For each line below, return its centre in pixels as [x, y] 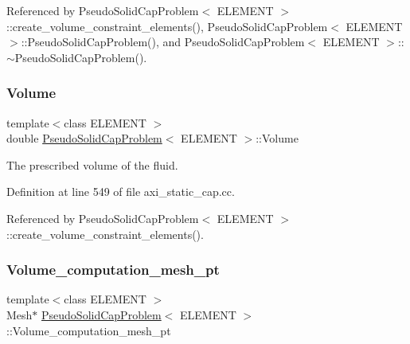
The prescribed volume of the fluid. [92, 164]
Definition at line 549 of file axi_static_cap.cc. [121, 192]
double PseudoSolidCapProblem [84, 138]
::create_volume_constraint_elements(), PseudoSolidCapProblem [167, 26]
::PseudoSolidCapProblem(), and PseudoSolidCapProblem [163, 42]
